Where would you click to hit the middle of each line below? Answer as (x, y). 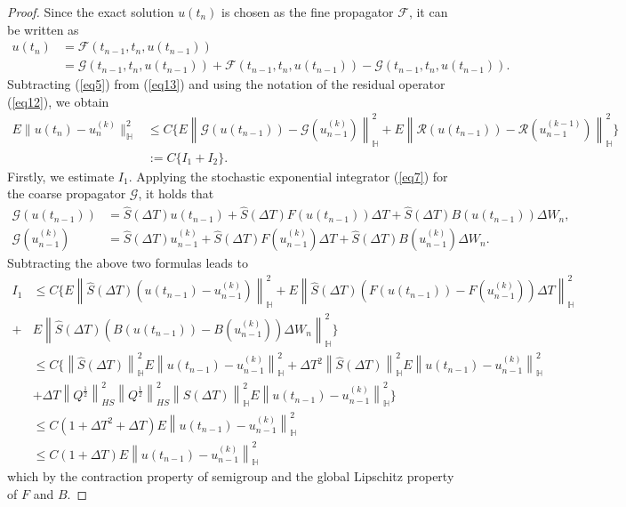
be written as (43, 29)
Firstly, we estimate (61, 176)
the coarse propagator (67, 193)
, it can (428, 12)
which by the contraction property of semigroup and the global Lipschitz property (231, 476)
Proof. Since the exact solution (91, 12)
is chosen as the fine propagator (308, 12)
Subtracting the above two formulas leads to (128, 263)
